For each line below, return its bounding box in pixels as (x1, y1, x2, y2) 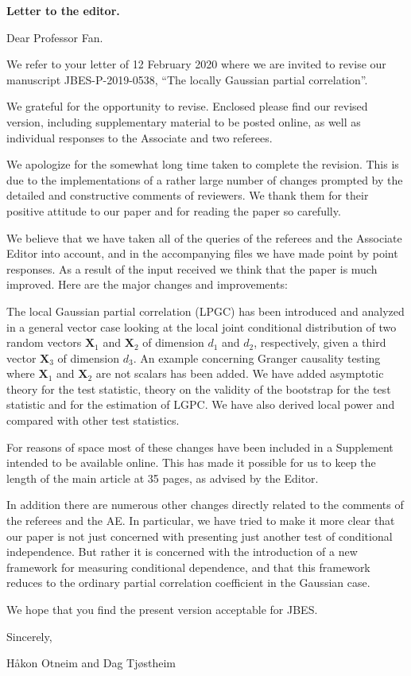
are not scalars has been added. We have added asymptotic (95, 365, 384, 382)
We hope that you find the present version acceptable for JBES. (6, 601, 318, 617)
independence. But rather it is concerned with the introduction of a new (6, 543, 358, 560)
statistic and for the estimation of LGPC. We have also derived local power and (6, 396, 395, 413)
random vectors (6, 334, 82, 351)
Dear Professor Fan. (6, 29, 103, 45)
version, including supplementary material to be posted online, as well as (6, 113, 361, 130)
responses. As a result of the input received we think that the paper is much (6, 260, 378, 277)
